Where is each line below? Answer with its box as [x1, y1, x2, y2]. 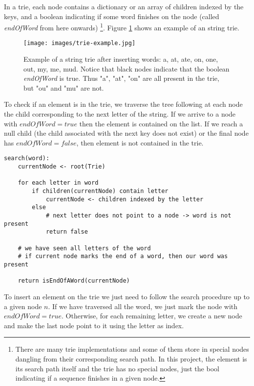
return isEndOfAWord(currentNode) [18, 277, 130, 285]
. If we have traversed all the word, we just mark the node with [48, 301, 238, 311]
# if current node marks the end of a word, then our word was [18, 253, 228, 260]
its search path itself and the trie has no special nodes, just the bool [15, 363, 219, 373]
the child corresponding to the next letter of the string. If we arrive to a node [4, 109, 236, 119]
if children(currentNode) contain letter [32, 188, 169, 195]
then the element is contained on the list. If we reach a [79, 118, 243, 128]
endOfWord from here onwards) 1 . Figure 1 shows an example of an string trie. [4, 21, 239, 32]
